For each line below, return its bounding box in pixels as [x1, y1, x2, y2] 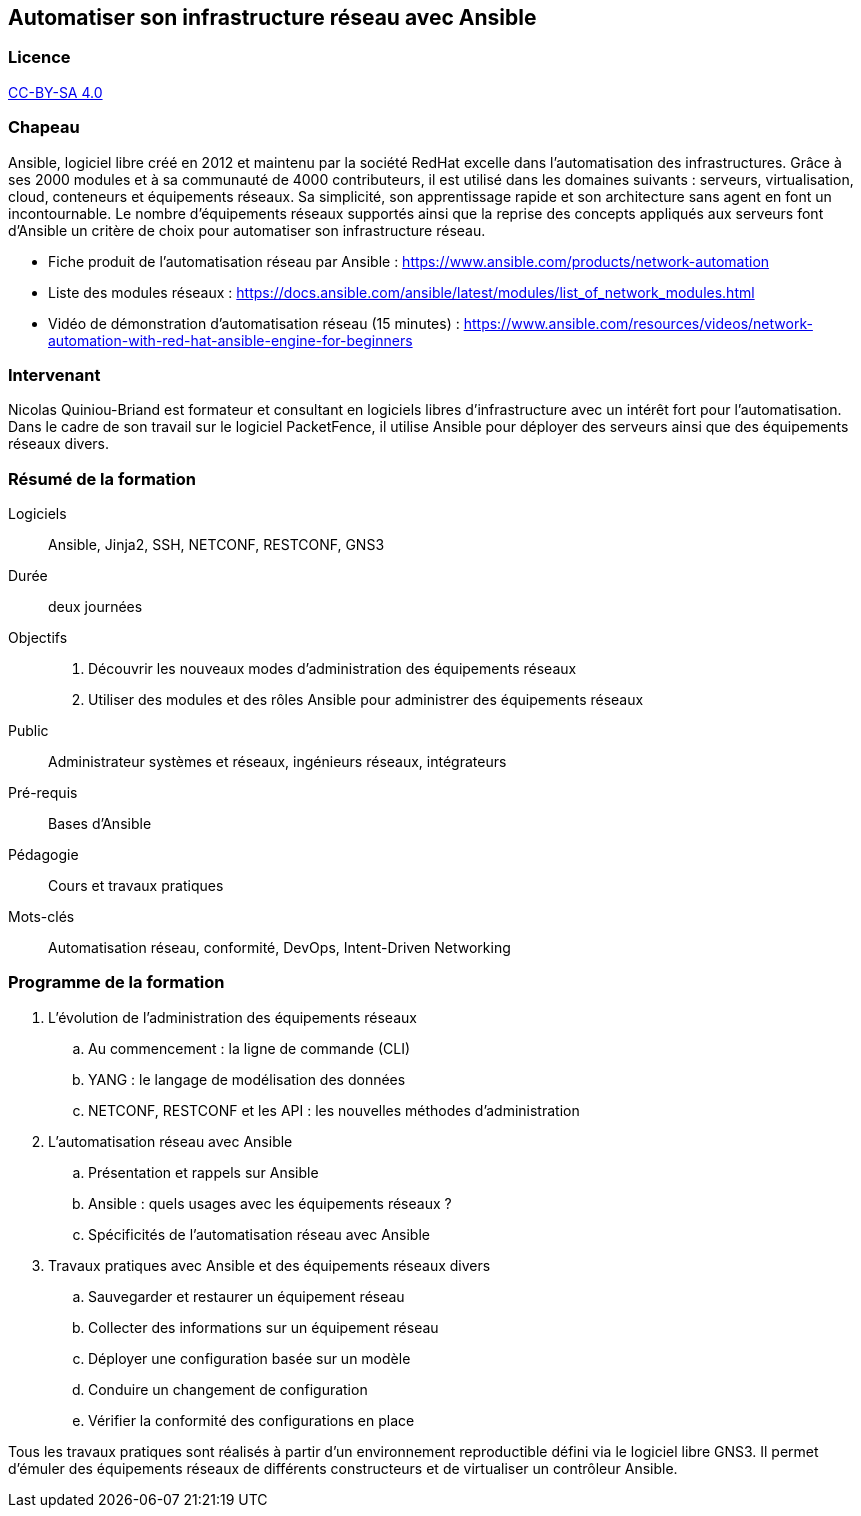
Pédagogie [8, 846, 79, 864]
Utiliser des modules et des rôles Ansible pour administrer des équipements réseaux [88, 691, 644, 709]
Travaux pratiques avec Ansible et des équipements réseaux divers [48, 1256, 491, 1274]
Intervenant [8, 364, 101, 385]
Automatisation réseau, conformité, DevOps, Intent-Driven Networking [48, 939, 511, 957]
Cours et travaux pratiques [48, 877, 224, 895]
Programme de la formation [8, 972, 225, 993]
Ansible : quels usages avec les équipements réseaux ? [88, 1194, 452, 1212]
